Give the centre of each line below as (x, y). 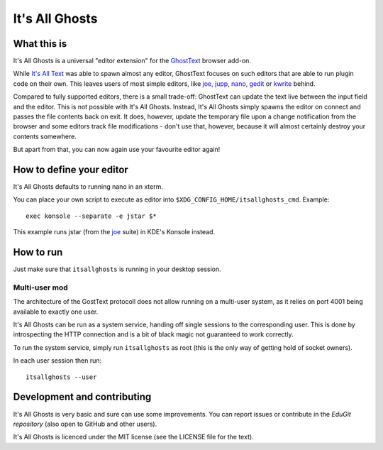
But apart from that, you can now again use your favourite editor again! (117, 150)
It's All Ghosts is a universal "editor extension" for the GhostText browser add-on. (132, 61)
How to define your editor (71, 170)
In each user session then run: (57, 361)
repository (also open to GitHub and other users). (85, 424)
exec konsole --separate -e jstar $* (91, 216)
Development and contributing (82, 397)
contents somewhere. (45, 136)
